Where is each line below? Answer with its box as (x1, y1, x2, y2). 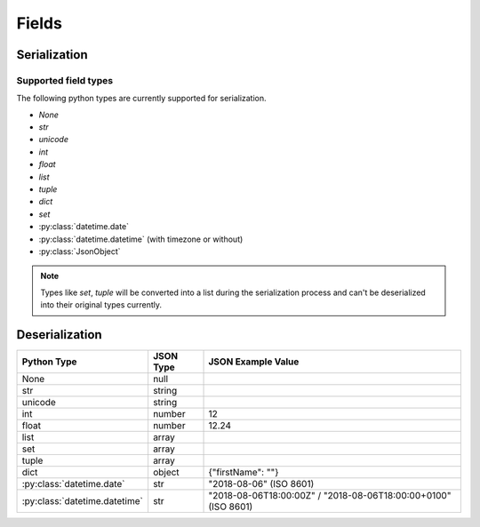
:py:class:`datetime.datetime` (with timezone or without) (38, 234, 244, 244)
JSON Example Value (208, 355, 300, 368)
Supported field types (16, 74, 114, 86)
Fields (16, 13, 62, 33)
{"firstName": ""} (208, 467, 279, 479)
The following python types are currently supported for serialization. (16, 93, 267, 104)
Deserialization (16, 327, 102, 342)
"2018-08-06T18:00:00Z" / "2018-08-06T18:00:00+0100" (208, 490, 452, 502)
